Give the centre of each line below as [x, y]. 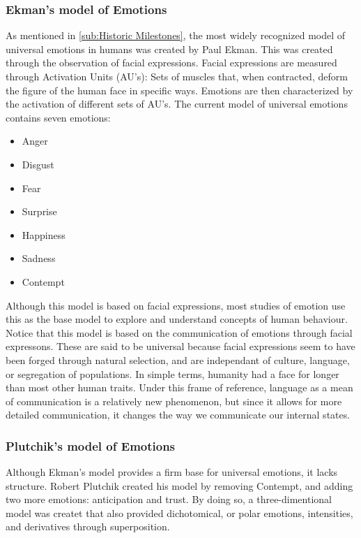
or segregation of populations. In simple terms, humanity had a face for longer [172, 373]
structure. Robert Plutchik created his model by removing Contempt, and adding [179, 485]
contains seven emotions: [58, 117]
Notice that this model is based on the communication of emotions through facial [179, 332]
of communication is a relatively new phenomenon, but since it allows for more [174, 401]
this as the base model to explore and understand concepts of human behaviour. [177, 319]
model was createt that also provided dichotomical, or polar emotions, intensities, [179, 512]
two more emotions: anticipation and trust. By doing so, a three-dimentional [169, 499]
